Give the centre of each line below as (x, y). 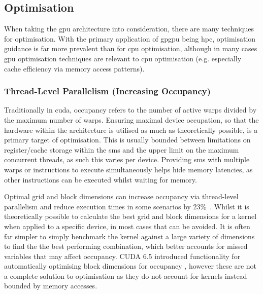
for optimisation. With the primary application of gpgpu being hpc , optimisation (130, 38)
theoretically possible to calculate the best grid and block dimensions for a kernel (130, 216)
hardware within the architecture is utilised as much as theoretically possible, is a (131, 130)
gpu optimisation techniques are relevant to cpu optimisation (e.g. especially (123, 58)
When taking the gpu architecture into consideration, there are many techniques (129, 29)
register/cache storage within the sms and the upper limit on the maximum (122, 149)
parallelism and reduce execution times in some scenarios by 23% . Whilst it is (127, 206)
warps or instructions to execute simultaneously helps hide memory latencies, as (128, 169)
